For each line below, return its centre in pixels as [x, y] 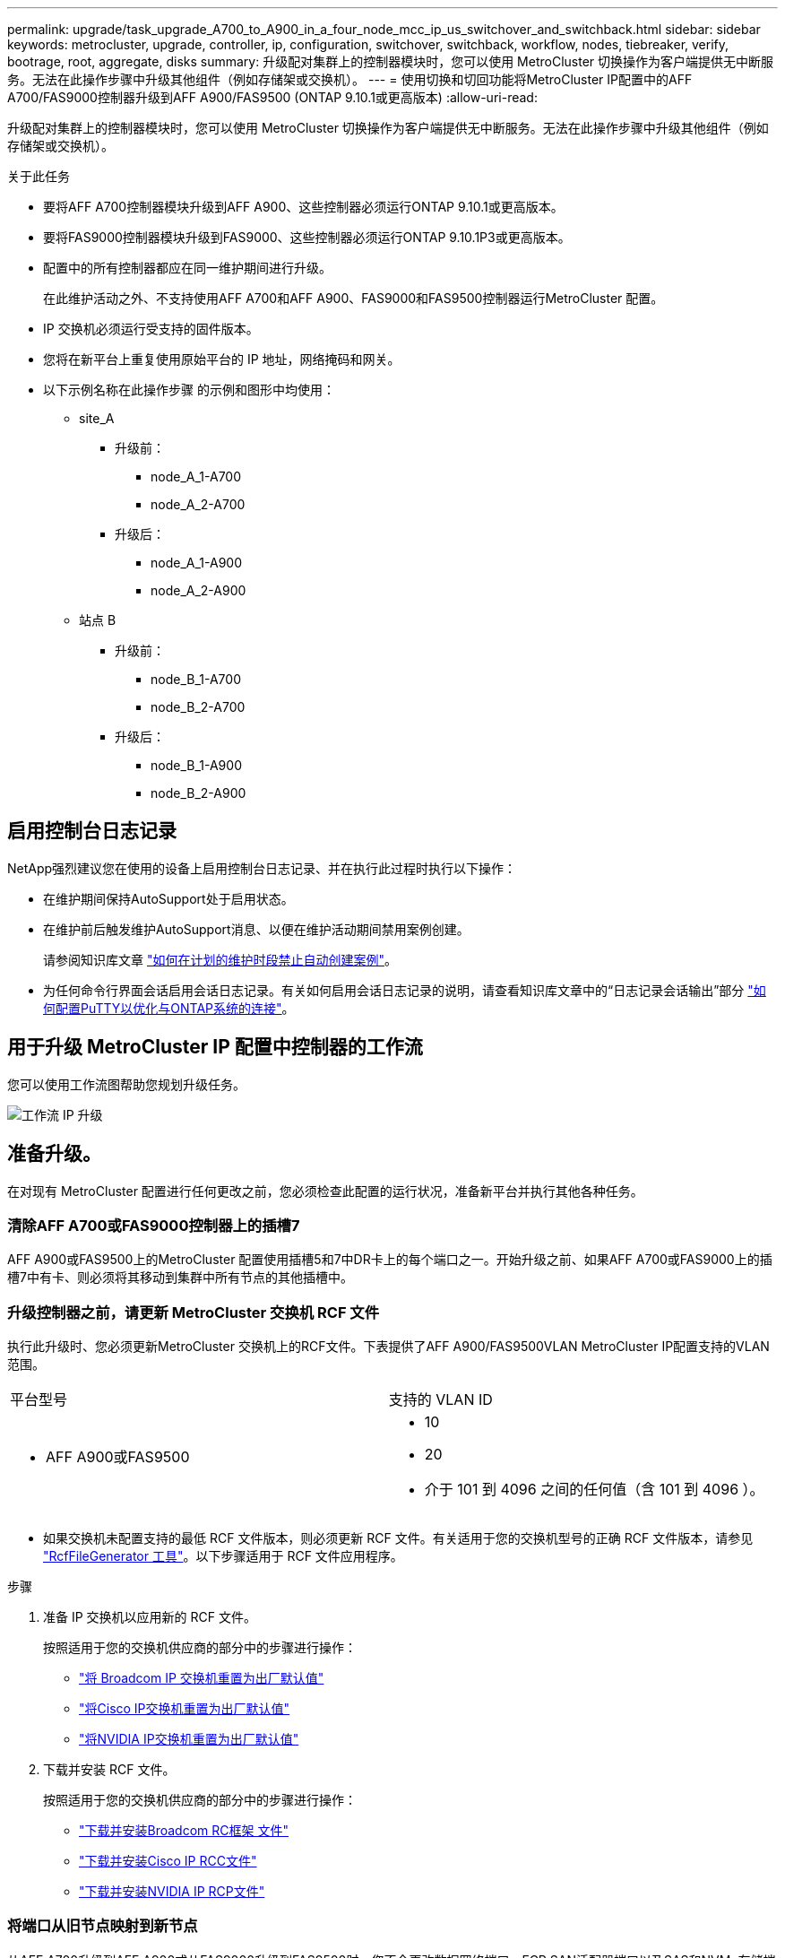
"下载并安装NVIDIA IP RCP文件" [172, 1892]
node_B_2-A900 [198, 793]
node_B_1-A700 [196, 679]
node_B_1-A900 [196, 765]
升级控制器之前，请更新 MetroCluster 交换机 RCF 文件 [194, 1312]
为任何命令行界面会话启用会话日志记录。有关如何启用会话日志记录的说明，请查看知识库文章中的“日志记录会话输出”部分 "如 [405, 990]
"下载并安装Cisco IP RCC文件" [168, 1861]
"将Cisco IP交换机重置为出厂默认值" [185, 1709]
